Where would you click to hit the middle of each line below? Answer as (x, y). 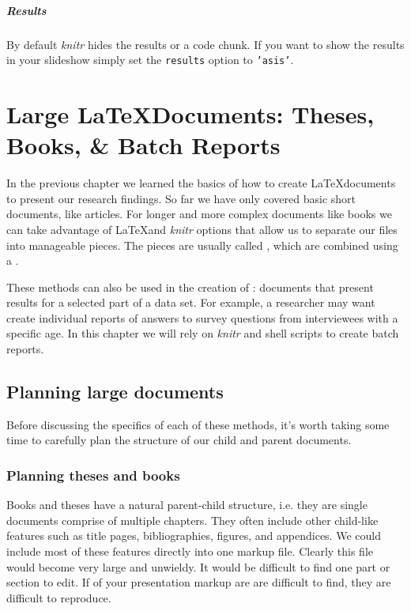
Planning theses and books (93, 475)
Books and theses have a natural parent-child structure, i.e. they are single (187, 505)
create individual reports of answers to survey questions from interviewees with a (202, 317)
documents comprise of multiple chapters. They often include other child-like (192, 520)
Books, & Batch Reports (143, 145)
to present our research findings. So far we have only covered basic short (181, 198)
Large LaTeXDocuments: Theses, (190, 114)
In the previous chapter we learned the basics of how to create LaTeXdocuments (201, 183)
